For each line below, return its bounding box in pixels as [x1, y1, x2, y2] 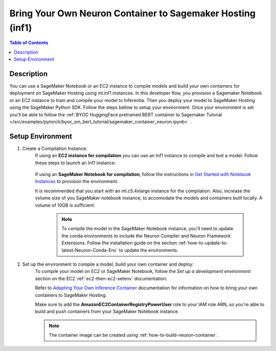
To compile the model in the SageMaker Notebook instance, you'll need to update [61, 225, 234, 232]
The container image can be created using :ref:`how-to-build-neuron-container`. [49, 332, 218, 338]
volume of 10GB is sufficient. [35, 202, 96, 208]
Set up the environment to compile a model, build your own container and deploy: [22, 261, 194, 267]
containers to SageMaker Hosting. [35, 292, 107, 298]
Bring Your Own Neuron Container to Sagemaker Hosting [9, 8, 256, 19]
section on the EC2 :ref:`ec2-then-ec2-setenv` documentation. [35, 275, 168, 282]
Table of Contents [9, 40, 49, 46]
